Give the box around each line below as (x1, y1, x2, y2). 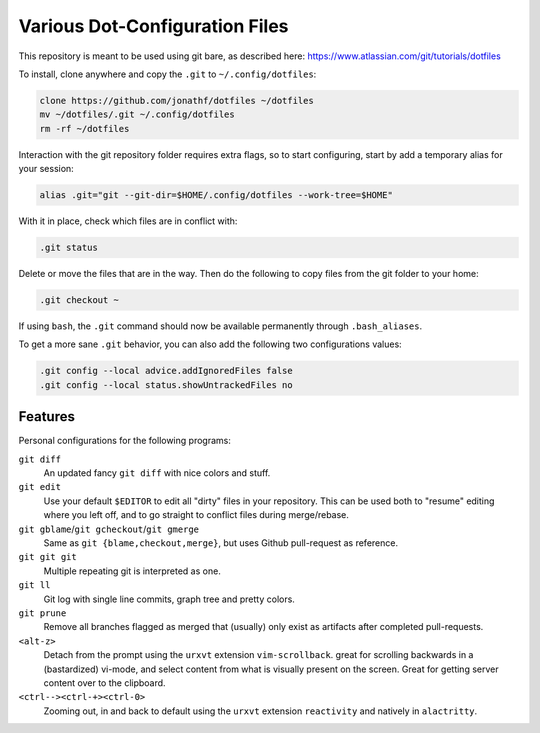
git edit (18, 481, 62, 493)
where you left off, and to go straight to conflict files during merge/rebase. (43, 509, 350, 521)
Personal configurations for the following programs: (18, 435, 232, 447)
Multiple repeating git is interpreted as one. (43, 565, 222, 577)
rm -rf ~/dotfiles (39, 123, 130, 134)
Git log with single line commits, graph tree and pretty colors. (43, 593, 295, 605)
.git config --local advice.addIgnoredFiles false (39, 365, 294, 377)
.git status (39, 242, 99, 254)
